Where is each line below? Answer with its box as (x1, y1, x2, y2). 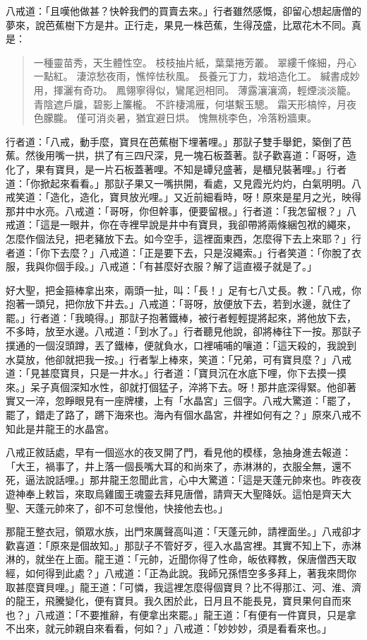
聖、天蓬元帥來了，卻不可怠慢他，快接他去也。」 (6, 500, 228, 515)
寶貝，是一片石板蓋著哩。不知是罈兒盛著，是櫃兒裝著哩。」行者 (54, 161, 347, 176)
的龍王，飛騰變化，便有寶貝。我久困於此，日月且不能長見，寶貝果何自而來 (6, 593, 351, 608)
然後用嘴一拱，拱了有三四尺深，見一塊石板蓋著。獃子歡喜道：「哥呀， (25, 148, 347, 163)
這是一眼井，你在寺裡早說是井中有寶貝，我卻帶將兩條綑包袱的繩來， (40, 217, 356, 232)
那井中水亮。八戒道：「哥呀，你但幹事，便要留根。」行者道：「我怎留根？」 (6, 203, 347, 218)
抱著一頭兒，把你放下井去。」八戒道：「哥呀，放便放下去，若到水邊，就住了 (6, 296, 351, 311)
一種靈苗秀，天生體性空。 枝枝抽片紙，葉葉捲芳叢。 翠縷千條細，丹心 (33, 54, 357, 69)
